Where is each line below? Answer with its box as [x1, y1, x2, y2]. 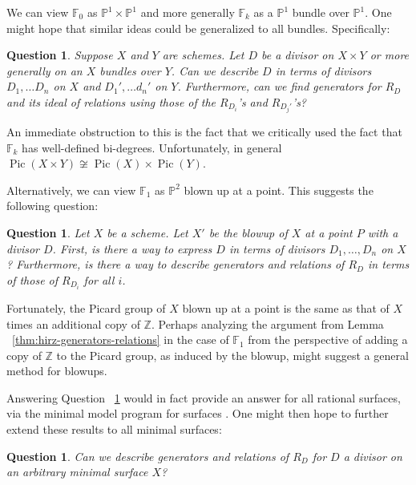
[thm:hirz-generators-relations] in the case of [12, 331, 229, 348]
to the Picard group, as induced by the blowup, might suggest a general [56, 346, 409, 363]
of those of [6, 271, 59, 288]
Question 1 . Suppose [6, 46, 113, 63]
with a [367, 224, 398, 241]
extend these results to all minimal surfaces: [6, 421, 222, 438]
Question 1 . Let [6, 224, 90, 241]
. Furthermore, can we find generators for [177, 78, 382, 95]
